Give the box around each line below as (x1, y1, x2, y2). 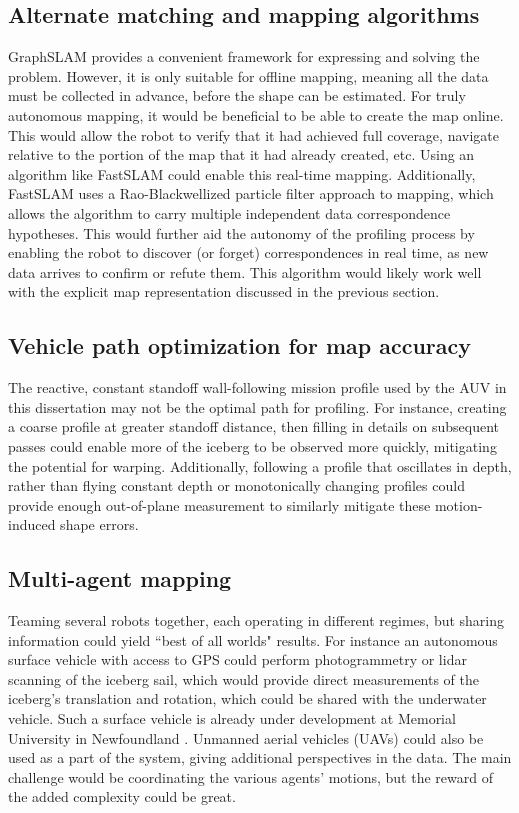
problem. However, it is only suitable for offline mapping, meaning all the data (8, 65, 489, 86)
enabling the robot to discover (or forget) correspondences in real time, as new (8, 242, 489, 263)
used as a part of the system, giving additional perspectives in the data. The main (8, 747, 512, 768)
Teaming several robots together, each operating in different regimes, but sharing (8, 610, 505, 631)
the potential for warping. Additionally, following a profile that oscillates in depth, (8, 455, 512, 476)
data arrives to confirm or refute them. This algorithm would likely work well (8, 261, 482, 282)
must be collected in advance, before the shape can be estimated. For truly (8, 85, 466, 106)
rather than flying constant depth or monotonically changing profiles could (8, 475, 465, 496)
